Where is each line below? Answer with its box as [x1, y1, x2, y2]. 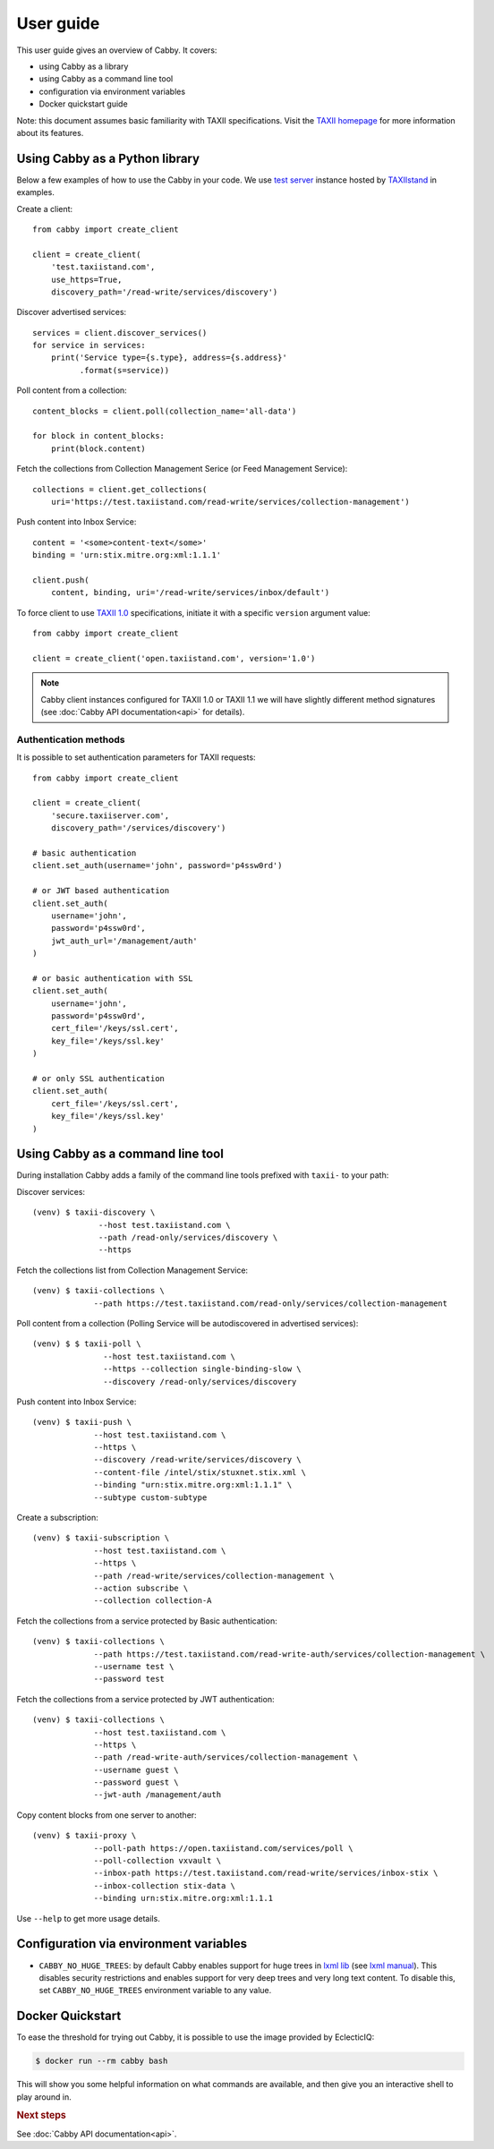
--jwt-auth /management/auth [93, 1790, 222, 1800]
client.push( [32, 575, 89, 585]
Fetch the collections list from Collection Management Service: [16, 1265, 249, 1275]
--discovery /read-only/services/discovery [103, 1377, 297, 1386]
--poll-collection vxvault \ [93, 1855, 222, 1866]
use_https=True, [50, 274, 123, 285]
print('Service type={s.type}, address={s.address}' [50, 353, 288, 362]
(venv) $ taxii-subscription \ [32, 1533, 170, 1543]
